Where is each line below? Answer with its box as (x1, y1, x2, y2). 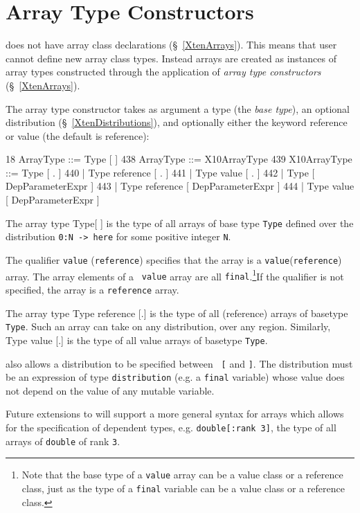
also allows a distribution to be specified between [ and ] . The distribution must (6, 356, 353, 370)
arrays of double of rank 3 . (6, 433, 120, 448)
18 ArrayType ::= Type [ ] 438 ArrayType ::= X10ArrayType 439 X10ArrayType (6, 152, 352, 166)
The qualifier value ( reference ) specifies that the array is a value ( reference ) (6, 252, 342, 267)
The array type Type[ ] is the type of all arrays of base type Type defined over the (6, 215, 354, 230)
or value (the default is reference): (6, 128, 150, 143)
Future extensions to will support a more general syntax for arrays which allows (6, 406, 344, 421)
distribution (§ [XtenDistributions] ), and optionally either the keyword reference (6, 115, 348, 129)
